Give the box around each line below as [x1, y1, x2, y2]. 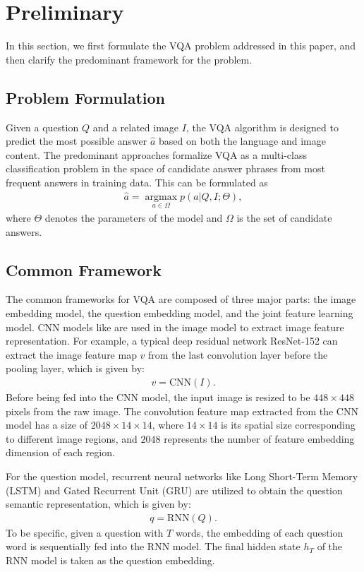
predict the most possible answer [6, 133, 147, 148]
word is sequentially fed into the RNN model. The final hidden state [6, 539, 301, 554]
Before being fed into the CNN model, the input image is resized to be [6, 389, 310, 404]
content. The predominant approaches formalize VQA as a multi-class [6, 147, 307, 162]
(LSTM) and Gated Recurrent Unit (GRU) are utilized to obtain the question [6, 482, 343, 497]
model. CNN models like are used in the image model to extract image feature [6, 319, 344, 334]
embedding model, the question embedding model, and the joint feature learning [6, 305, 353, 320]
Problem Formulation [6, 86, 165, 108]
